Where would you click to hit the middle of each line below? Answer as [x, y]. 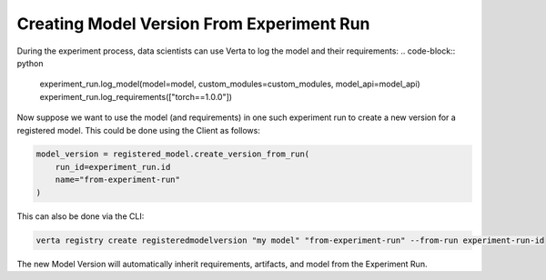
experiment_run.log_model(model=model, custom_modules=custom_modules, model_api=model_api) [230, 84]
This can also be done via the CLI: [81, 216]
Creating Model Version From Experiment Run [193, 24]
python [30, 63]
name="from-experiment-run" [118, 180]
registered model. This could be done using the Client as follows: [139, 130]
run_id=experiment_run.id [113, 167]
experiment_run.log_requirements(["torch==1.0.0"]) [136, 96]
